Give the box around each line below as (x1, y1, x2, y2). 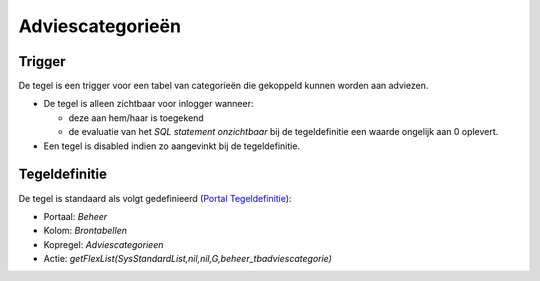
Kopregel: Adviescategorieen (43, 238, 164, 250)
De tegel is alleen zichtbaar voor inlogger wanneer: (43, 98, 254, 110)
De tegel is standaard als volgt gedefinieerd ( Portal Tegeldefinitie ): (18, 192, 292, 204)
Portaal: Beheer (43, 210, 108, 222)
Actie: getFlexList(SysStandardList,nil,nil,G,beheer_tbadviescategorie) (43, 253, 332, 265)
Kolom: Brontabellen (43, 225, 127, 237)
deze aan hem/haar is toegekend (68, 111, 204, 124)
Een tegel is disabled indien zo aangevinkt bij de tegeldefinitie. (43, 140, 300, 152)
